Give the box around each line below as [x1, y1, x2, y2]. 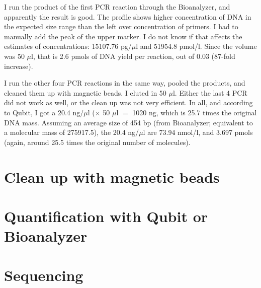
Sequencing [4, 265, 83, 285]
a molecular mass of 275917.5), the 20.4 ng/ [4, 127, 139, 137]
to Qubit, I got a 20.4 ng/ [4, 107, 84, 117]
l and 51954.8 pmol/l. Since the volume [136, 41, 257, 51]
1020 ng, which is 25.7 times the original [132, 107, 257, 117]
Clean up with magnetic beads [4, 166, 220, 187]
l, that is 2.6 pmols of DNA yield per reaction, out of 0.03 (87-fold [31, 50, 235, 61]
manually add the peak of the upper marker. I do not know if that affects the [4, 31, 242, 41]
